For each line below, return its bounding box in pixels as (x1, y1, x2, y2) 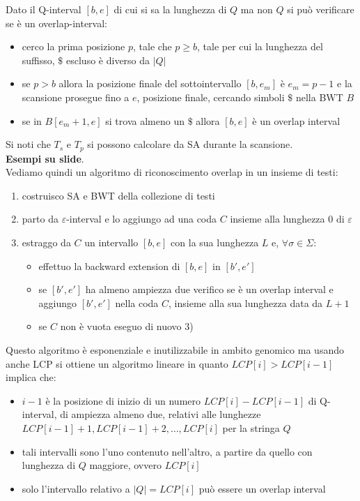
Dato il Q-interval (6, 2, 81, 16)
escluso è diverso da (66, 52, 150, 67)
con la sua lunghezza (171, 234, 259, 249)
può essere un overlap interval (198, 481, 326, 495)
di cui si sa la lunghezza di (114, 2, 227, 16)
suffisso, (22, 52, 55, 67)
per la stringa (222, 420, 280, 435)
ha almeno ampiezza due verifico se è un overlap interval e (85, 282, 334, 297)
